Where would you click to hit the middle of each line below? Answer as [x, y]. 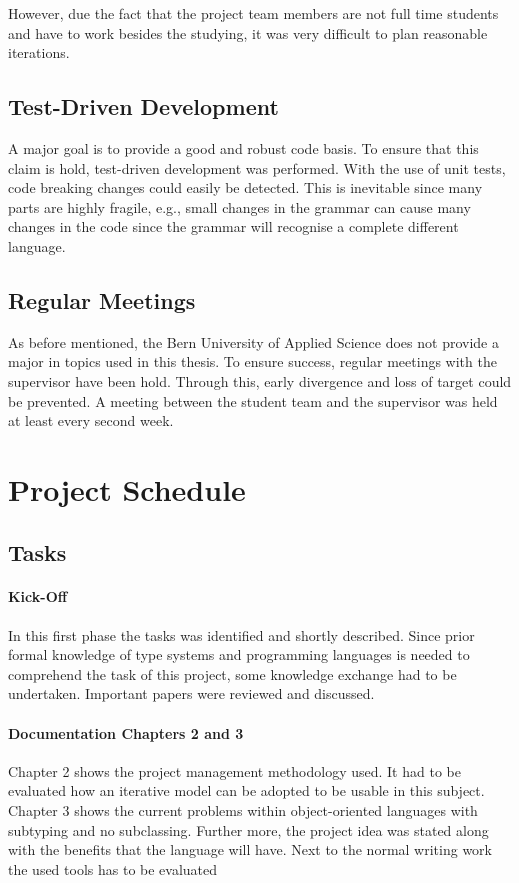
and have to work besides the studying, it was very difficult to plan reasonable [248, 32]
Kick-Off [38, 596]
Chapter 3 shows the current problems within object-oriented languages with [243, 810]
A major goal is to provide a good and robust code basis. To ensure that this [243, 147]
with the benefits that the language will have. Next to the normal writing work [250, 849]
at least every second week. [91, 420]
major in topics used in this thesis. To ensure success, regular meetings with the [252, 361]
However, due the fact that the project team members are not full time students [253, 13]
